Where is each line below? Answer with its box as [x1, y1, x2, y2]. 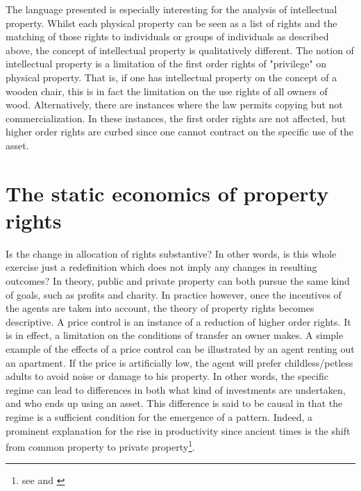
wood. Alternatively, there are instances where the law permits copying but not [6, 97, 343, 112]
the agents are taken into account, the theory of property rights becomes [6, 301, 314, 315]
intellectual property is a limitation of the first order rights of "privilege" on [6, 56, 327, 71]
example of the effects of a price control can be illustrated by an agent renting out [6, 342, 355, 356]
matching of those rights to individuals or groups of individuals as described [6, 29, 329, 44]
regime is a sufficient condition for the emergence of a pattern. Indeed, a [6, 409, 313, 424]
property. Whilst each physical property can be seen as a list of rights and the [6, 15, 337, 30]
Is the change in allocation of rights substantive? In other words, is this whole [6, 246, 337, 260]
